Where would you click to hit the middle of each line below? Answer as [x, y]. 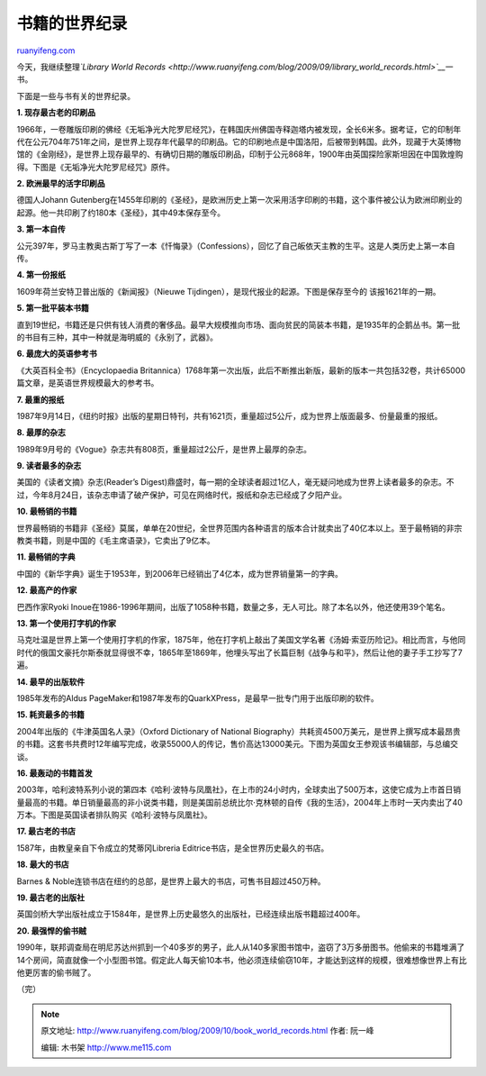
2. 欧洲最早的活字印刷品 [61, 184]
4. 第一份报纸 [41, 275]
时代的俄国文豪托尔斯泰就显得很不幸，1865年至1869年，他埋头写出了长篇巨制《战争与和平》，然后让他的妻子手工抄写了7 [239, 652]
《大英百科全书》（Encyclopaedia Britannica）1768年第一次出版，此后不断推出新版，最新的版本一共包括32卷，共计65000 [241, 370]
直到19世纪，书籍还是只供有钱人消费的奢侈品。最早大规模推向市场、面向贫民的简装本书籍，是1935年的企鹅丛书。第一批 [238, 324]
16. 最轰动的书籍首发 [55, 773]
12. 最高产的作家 [47, 590]
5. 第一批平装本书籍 [53, 308]
